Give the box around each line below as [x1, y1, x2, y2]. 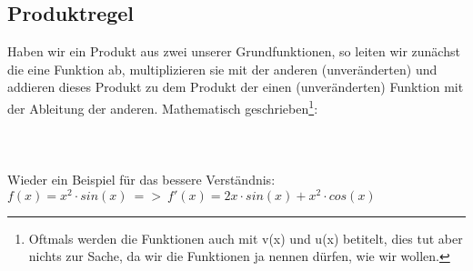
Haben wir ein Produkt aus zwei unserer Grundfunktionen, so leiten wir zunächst [7, 42, 460, 61]
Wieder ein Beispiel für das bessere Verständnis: [7, 170, 276, 189]
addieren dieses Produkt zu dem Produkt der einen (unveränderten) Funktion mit [7, 77, 464, 96]
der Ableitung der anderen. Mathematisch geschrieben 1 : [7, 95, 318, 117]
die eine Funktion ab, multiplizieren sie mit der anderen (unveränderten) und [7, 59, 438, 78]
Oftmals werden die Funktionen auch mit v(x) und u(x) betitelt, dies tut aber [28, 228, 463, 247]
